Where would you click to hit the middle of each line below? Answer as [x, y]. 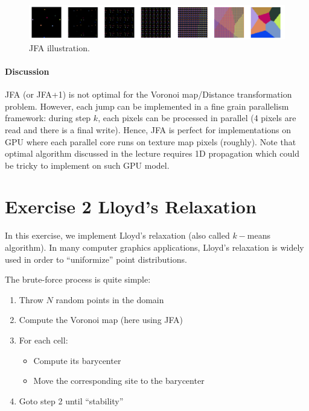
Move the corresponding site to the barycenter [119, 381]
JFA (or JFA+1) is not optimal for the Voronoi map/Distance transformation [148, 94]
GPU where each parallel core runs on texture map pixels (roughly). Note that [151, 141]
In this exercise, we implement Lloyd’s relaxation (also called [117, 235]
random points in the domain [110, 299]
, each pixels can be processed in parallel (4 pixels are [197, 118]
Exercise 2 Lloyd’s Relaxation [131, 206]
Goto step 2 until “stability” [71, 400]
